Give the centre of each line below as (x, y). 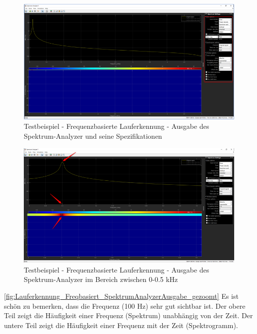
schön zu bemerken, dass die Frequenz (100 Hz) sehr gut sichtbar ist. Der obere (125, 306)
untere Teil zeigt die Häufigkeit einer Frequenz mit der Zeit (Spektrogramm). (121, 325)
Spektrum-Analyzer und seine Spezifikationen (93, 136)
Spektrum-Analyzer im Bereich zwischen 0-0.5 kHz (101, 279)
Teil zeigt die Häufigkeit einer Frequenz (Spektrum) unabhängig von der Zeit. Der (128, 315)
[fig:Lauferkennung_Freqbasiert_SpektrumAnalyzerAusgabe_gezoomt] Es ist (121, 296)
